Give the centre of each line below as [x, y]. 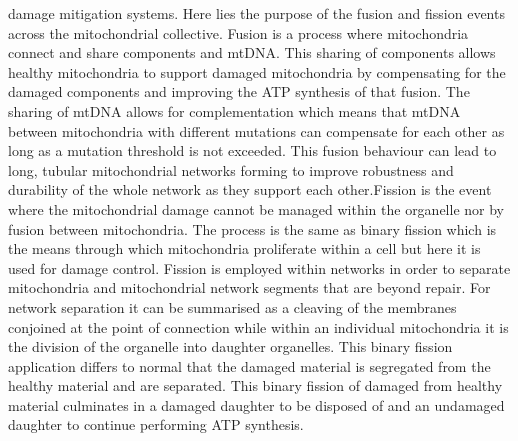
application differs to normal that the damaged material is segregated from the [249, 365]
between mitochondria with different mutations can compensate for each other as [256, 130]
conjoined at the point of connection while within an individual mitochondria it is [258, 326]
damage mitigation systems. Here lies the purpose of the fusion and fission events [256, 13]
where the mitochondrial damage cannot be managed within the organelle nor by [256, 208]
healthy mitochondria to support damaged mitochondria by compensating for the [257, 71]
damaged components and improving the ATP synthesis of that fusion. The [239, 91]
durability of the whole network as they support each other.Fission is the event [250, 189]
